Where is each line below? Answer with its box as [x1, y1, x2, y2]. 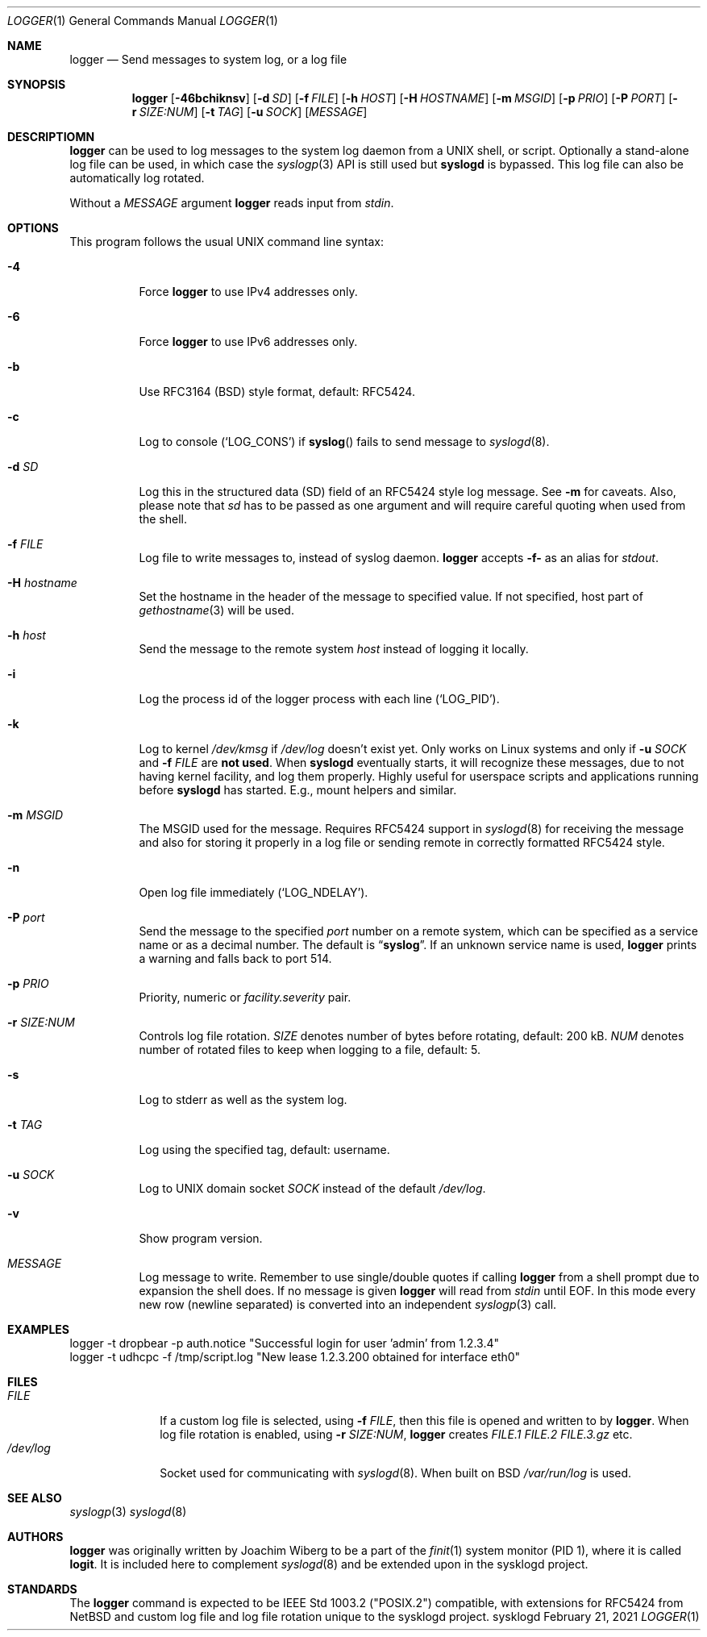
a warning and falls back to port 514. [139, 952, 332, 965]
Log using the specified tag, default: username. [139, 1143, 390, 1156]
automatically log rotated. [69, 171, 205, 185]
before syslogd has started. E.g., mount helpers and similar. [139, 783, 457, 797]
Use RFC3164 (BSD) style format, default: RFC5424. [139, 385, 415, 398]
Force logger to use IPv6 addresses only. [139, 335, 358, 348]
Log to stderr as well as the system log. [139, 1093, 347, 1106]
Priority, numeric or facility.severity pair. [139, 990, 351, 1004]
